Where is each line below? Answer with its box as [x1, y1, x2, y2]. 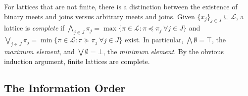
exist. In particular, [124, 34, 184, 45]
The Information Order [4, 80, 126, 95]
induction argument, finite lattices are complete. [4, 56, 150, 66]
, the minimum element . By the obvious [103, 46, 224, 56]
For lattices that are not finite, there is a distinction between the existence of [4, 1, 238, 11]
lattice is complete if [4, 23, 65, 33]
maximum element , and [4, 46, 75, 56]
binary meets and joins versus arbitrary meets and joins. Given [4, 11, 195, 21]
